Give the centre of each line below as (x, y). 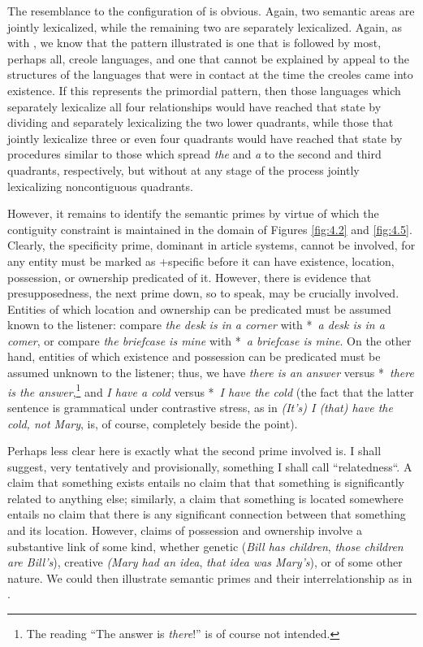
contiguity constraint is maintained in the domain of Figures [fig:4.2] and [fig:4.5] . (210, 229)
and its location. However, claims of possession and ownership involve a (185, 530)
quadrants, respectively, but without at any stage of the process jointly (183, 169)
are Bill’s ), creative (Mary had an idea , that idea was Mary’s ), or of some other (205, 562)
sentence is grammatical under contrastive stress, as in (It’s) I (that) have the (200, 407)
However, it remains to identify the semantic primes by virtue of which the (193, 213)
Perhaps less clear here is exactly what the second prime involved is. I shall (194, 451)
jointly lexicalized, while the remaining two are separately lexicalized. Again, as (205, 26)
